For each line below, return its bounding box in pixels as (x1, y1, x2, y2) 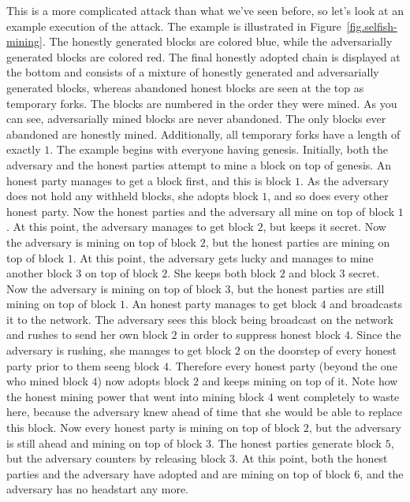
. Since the (349, 326, 401, 343)
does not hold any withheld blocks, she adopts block (6, 188, 259, 204)
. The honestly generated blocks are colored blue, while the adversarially (42, 33, 393, 50)
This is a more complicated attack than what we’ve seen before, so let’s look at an (6, 2, 404, 18)
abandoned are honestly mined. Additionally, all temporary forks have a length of (6, 125, 401, 142)
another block (6, 265, 73, 281)
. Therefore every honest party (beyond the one (168, 357, 397, 374)
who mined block (6, 373, 88, 389)
